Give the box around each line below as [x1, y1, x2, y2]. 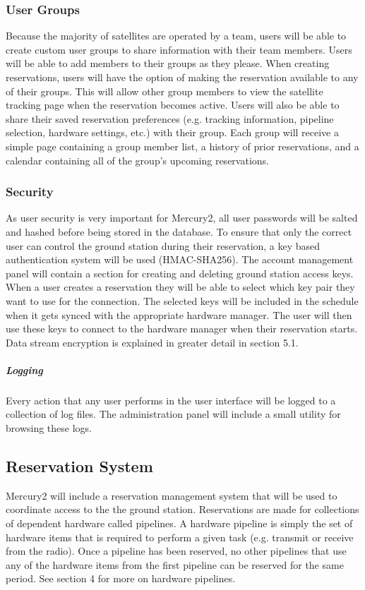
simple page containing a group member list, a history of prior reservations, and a [6, 138, 359, 153]
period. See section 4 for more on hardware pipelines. [6, 571, 236, 586]
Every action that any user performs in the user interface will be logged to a [6, 392, 336, 407]
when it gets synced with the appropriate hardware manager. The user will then [6, 307, 352, 322]
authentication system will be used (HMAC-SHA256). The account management [6, 252, 354, 267]
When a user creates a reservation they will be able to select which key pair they [6, 279, 355, 294]
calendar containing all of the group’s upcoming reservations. [6, 152, 269, 167]
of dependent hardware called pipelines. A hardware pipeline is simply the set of [6, 516, 353, 531]
